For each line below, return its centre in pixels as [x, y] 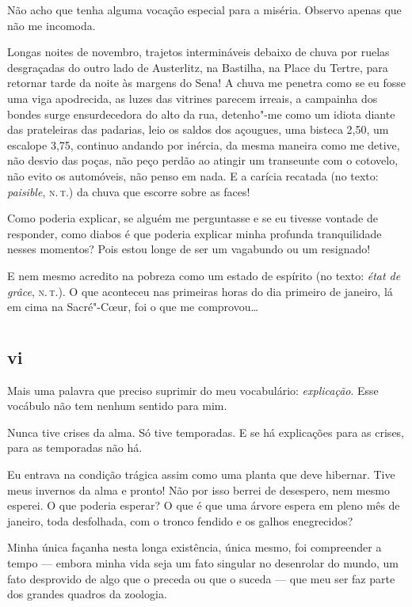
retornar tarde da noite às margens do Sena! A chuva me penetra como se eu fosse [206, 83]
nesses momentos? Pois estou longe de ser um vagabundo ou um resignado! [189, 249]
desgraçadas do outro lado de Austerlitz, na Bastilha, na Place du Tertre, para [198, 67]
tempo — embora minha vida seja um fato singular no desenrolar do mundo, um [203, 563]
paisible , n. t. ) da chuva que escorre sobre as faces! [129, 191]
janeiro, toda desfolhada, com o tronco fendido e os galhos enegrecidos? [180, 520]
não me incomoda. [51, 25]
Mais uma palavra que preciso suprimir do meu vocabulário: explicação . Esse [193, 390]
